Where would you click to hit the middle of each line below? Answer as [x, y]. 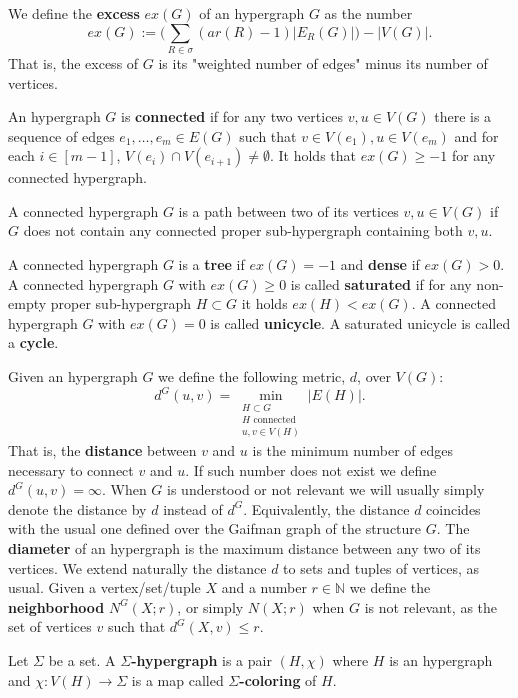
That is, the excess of [73, 62]
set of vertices [50, 626]
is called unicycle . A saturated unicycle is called [360, 322]
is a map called [177, 679]
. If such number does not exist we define [311, 469]
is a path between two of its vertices [288, 210]
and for [476, 135]
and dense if [380, 264]
